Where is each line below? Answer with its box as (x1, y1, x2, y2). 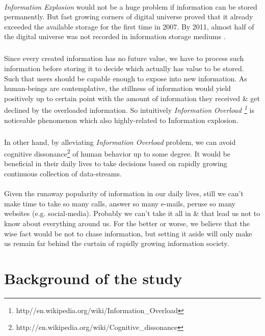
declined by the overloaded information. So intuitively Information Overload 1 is (4, 103, 254, 115)
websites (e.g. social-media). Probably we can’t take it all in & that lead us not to (4, 208, 260, 219)
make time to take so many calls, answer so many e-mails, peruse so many (4, 198, 235, 208)
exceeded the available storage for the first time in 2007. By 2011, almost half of (4, 21, 254, 32)
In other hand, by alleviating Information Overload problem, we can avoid (4, 136, 236, 147)
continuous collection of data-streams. (4, 168, 122, 178)
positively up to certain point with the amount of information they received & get (4, 93, 260, 103)
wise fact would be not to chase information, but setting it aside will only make (4, 228, 252, 238)
